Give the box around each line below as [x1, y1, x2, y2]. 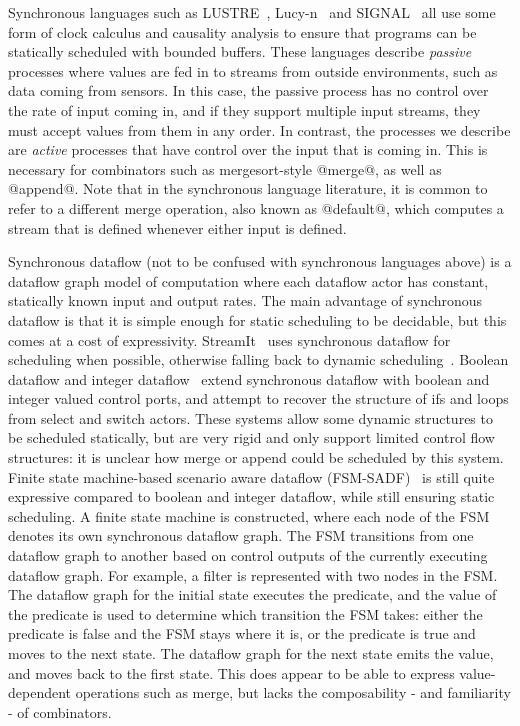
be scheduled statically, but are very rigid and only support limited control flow [8, 427, 495, 448]
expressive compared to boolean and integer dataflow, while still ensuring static [8, 486, 495, 507]
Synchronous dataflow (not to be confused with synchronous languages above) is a [8, 251, 512, 272]
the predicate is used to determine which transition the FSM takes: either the [8, 603, 483, 624]
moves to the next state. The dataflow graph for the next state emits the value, [8, 643, 494, 663]
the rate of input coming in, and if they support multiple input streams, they [8, 99, 481, 120]
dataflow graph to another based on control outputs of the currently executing [8, 545, 488, 566]
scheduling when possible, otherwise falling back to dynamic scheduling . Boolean [8, 349, 509, 370]
